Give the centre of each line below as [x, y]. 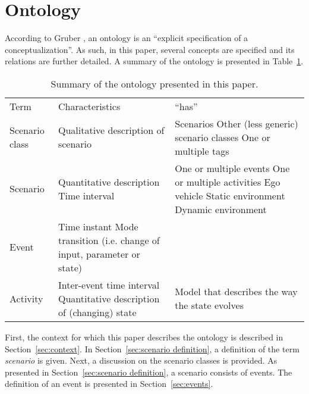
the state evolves [209, 305]
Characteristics [89, 106]
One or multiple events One [232, 168]
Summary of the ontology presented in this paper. [154, 83]
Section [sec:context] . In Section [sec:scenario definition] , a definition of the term [152, 348]
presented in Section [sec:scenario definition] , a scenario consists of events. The [149, 372]
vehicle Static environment [230, 195]
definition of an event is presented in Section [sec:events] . [109, 384]
